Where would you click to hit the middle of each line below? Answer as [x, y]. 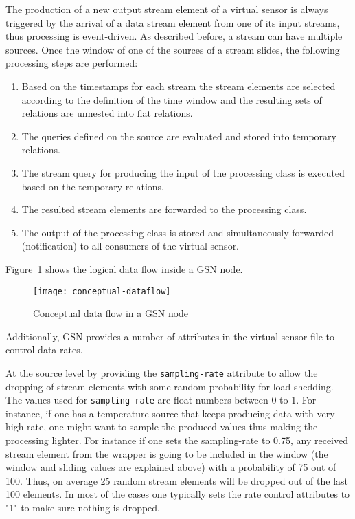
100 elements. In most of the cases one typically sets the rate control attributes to [178, 494]
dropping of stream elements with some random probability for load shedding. [170, 386]
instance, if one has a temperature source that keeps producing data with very [170, 413]
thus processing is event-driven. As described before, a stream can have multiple [174, 36]
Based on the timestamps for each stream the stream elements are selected [179, 86]
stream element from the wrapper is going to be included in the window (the [167, 453]
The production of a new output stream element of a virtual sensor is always [167, 9]
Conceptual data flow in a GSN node [111, 313]
